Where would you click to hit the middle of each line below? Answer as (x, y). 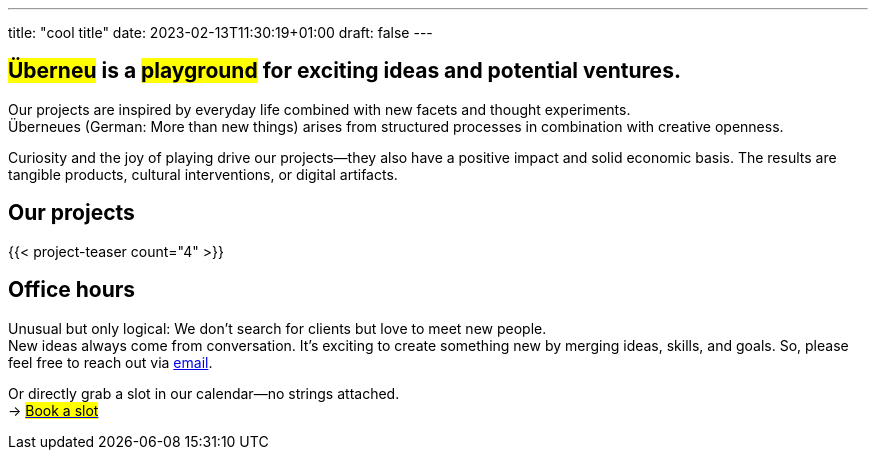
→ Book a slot (53, 410)
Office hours (72, 290)
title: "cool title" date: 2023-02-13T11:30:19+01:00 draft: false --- (220, 32)
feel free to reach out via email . (110, 362)
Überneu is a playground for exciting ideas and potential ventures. (344, 71)
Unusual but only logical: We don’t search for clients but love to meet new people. (277, 328)
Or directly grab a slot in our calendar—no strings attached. (204, 393)
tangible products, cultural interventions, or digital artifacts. (203, 174)
